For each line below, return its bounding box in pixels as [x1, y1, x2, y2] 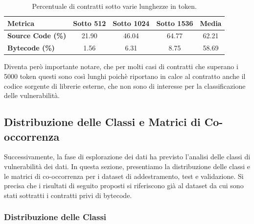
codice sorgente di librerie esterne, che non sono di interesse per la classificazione [4, 80, 246, 91]
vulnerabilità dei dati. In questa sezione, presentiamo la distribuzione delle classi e [4, 161, 251, 171]
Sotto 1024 [113, 18, 150, 28]
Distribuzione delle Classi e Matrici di [4, 114, 201, 129]
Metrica [7, 18, 35, 28]
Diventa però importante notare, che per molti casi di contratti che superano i [4, 61, 238, 72]
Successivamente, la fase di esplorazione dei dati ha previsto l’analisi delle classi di [4, 151, 251, 162]
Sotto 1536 [156, 18, 193, 28]
